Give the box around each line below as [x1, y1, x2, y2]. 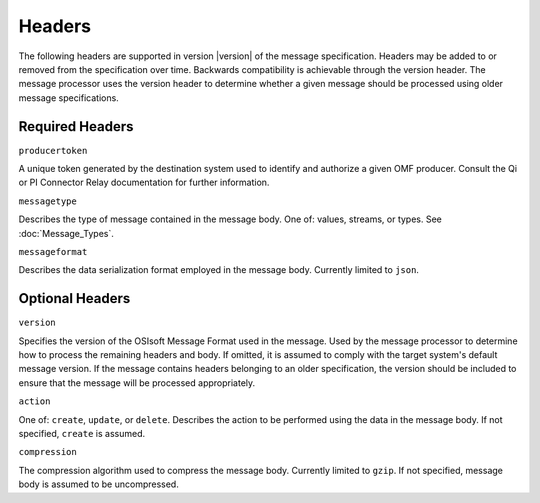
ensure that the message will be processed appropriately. [18, 376, 256, 389]
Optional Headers [18, 290, 131, 307]
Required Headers [18, 118, 134, 135]
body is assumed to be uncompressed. [18, 478, 179, 490]
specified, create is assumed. [18, 428, 145, 439]
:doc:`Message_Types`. [18, 227, 115, 239]
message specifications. [18, 91, 119, 104]
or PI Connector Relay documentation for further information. [18, 176, 270, 189]
